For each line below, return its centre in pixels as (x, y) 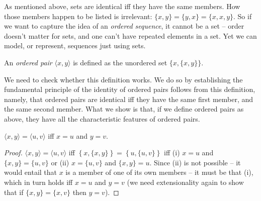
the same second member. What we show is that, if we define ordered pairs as (124, 109)
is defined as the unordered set (120, 62)
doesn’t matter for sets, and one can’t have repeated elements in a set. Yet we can (130, 35)
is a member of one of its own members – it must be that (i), (159, 172)
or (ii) (60, 162)
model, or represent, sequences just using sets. (75, 45)
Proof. (13, 153)
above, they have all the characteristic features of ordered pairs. (102, 118)
